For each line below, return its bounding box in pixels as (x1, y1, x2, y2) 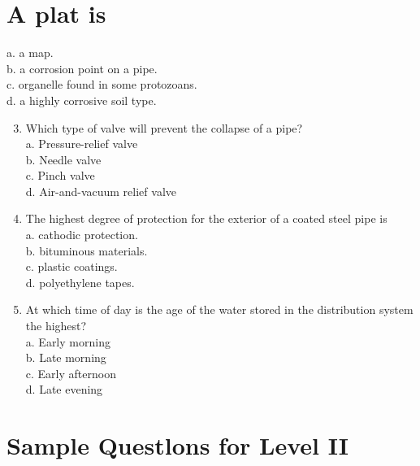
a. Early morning (25, 333, 110, 350)
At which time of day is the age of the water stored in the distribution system (25, 301, 414, 318)
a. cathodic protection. (25, 226, 138, 243)
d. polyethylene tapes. (25, 273, 135, 290)
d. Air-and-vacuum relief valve (25, 182, 176, 199)
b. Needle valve (25, 150, 102, 168)
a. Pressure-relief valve (25, 135, 138, 152)
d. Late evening (25, 381, 103, 398)
